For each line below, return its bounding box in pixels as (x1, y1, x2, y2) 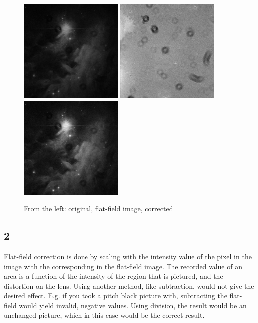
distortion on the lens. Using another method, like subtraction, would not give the (4, 280, 254, 291)
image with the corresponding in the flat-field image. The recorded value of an (4, 261, 242, 271)
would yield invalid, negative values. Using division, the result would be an (19, 300, 247, 310)
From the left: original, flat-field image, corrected (24, 203, 173, 214)
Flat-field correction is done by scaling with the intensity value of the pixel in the (4, 251, 252, 261)
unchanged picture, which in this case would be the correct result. (4, 310, 205, 320)
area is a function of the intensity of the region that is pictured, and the (4, 271, 223, 281)
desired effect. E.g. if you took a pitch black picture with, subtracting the (4, 290, 227, 301)
